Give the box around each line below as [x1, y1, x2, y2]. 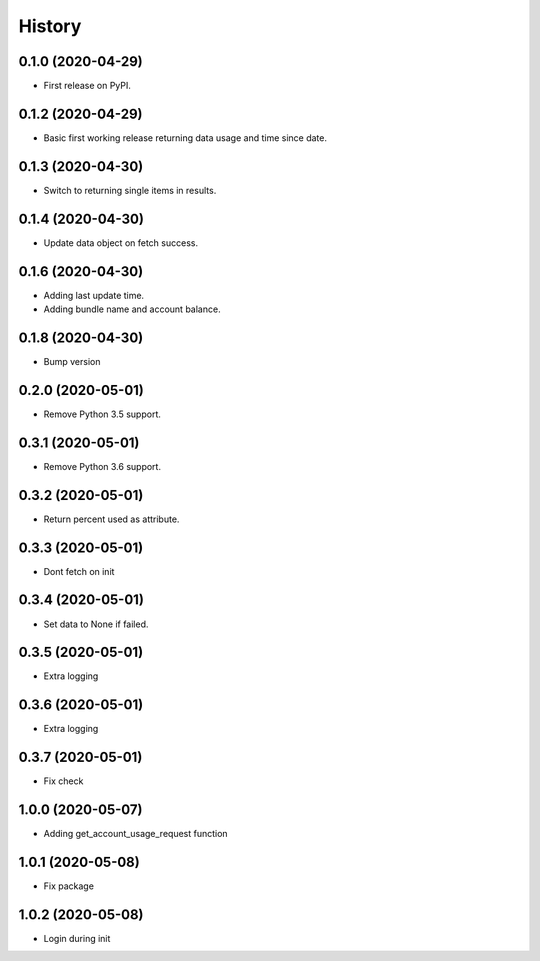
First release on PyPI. [43, 80, 132, 92]
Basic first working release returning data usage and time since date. [43, 131, 327, 144]
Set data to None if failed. [43, 618, 149, 630]
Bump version [43, 355, 101, 367]
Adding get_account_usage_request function [43, 828, 229, 840]
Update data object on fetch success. [43, 236, 199, 249]
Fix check [43, 775, 84, 787]
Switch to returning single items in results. [43, 184, 217, 196]
